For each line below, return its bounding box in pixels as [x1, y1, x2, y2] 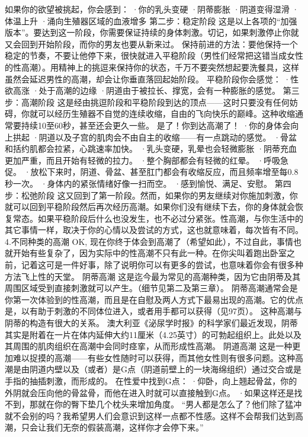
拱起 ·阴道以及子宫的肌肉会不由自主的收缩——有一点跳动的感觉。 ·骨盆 [12, 130, 297, 143]
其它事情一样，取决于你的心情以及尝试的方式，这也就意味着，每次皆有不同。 [5, 224, 303, 236]
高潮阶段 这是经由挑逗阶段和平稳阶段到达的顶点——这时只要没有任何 [21, 95, 290, 108]
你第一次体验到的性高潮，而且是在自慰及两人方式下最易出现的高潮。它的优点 [5, 293, 303, 305]
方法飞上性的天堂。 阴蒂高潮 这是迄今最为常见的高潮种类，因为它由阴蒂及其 [5, 270, 301, 282]
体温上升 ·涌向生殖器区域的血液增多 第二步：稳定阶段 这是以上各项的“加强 [5, 14, 297, 27]
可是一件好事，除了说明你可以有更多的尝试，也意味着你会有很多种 [46, 259, 303, 271]
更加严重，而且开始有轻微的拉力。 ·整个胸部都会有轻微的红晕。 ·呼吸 [5, 154, 281, 166]
